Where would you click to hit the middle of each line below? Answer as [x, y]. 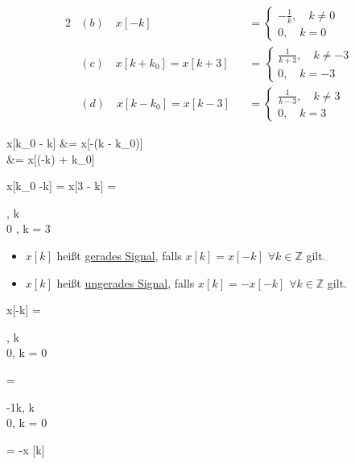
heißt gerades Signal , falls [119, 255]
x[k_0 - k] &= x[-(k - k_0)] [75, 143]
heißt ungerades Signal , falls [126, 282]
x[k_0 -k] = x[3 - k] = [62, 186]
